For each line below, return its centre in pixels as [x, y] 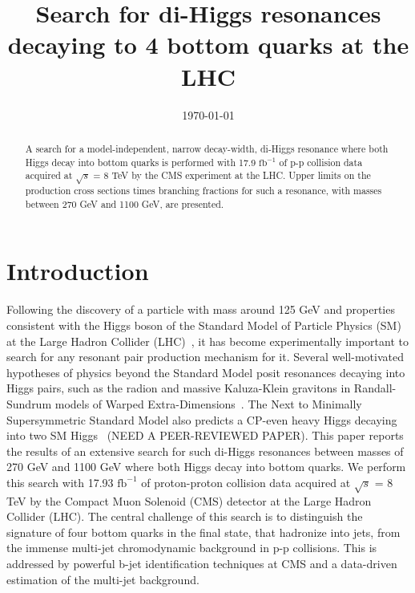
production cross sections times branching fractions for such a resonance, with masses [203, 191]
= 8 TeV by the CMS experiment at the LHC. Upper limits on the [232, 175]
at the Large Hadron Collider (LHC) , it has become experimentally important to [207, 341]
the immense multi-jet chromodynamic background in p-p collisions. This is [192, 548]
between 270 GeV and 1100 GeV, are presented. [125, 203]
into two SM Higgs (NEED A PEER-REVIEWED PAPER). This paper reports [205, 435]
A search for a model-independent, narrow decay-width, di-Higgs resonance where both [207, 148]
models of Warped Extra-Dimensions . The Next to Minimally [208, 403]
